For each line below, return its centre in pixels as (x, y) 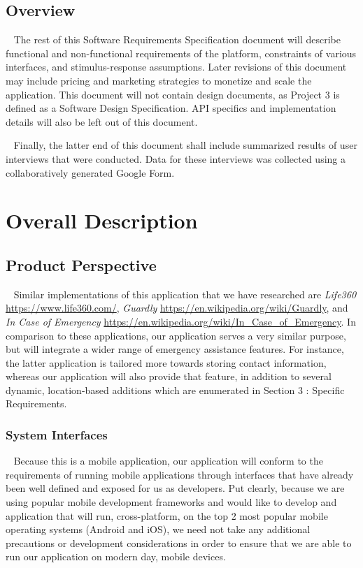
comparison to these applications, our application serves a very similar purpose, (176, 335)
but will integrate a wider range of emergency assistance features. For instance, (175, 349)
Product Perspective (81, 264)
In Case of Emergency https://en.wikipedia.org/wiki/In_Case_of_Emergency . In (181, 321)
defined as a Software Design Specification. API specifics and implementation (171, 108)
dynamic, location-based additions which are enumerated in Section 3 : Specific (175, 389)
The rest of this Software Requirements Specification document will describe (177, 39)
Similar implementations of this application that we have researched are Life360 (185, 294)
